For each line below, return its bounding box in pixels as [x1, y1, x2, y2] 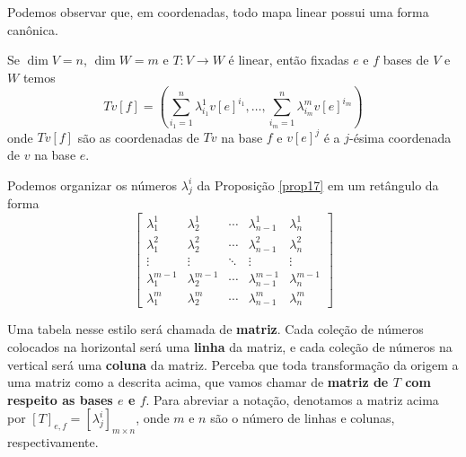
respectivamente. [7, 433, 99, 452]
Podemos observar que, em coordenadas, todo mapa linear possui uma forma [7, 3, 429, 21]
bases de [382, 50, 429, 69]
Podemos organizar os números [7, 175, 178, 194]
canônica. [7, 20, 58, 39]
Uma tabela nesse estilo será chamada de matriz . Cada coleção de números [7, 320, 424, 338]
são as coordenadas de [77, 127, 199, 146]
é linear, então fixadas [228, 50, 349, 69]
